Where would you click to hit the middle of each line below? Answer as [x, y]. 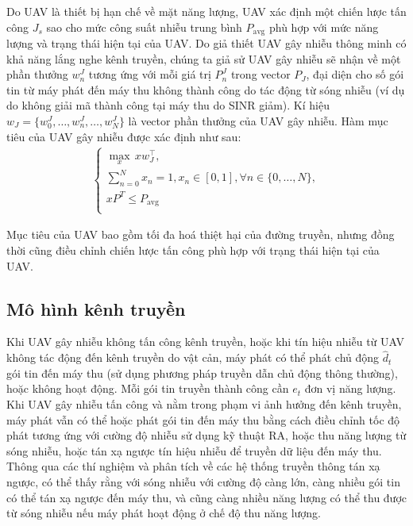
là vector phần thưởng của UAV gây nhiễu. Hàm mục [258, 121]
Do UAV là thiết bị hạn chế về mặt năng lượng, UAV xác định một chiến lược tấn [206, 11]
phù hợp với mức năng [324, 27]
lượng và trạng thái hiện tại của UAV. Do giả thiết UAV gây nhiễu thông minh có [206, 43]
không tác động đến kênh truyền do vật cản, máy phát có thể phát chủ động [193, 357]
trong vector [261, 74]
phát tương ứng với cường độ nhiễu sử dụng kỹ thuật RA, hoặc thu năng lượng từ [206, 435]
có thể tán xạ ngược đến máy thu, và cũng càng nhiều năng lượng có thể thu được [207, 497]
